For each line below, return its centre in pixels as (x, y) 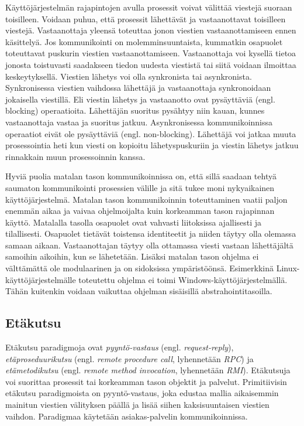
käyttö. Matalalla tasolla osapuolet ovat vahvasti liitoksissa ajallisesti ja (134, 222)
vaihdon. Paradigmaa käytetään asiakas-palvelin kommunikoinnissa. (127, 416)
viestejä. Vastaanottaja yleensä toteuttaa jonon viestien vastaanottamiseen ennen (151, 30)
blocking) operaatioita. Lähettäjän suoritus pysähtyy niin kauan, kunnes (135, 110)
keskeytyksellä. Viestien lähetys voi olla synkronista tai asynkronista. (129, 76)
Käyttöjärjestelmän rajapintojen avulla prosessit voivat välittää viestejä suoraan (149, 7)
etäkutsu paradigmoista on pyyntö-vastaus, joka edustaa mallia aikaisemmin (142, 393)
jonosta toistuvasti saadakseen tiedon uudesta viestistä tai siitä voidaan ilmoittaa (151, 64)
